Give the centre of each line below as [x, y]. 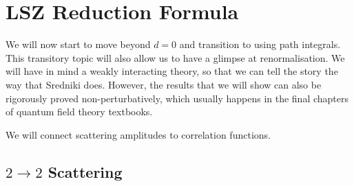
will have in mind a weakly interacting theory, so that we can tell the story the [172, 71]
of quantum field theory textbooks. [79, 112]
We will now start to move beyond [78, 44]
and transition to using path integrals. [260, 44]
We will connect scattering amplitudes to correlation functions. [138, 134]
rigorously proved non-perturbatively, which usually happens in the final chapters [177, 98]
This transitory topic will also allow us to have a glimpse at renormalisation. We [175, 57]
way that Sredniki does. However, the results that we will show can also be [164, 84]
